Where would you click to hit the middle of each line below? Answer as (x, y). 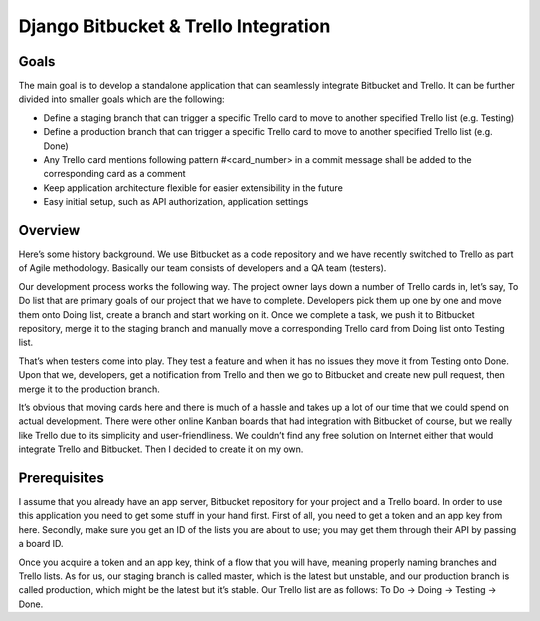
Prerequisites (61, 477)
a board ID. (41, 544)
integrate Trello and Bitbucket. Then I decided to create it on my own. (161, 449)
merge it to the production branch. (89, 389)
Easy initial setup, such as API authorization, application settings (176, 202)
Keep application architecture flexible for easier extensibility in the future (193, 187)
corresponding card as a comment (114, 174)
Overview (49, 230)
